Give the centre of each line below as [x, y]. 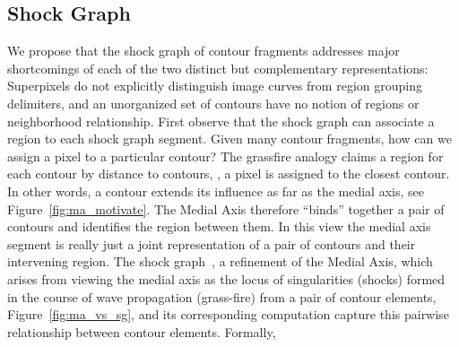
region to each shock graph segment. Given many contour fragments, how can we [229, 139]
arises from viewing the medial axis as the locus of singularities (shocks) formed [226, 278]
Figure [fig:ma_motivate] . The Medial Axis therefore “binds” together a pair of [226, 208]
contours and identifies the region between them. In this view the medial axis [219, 226]
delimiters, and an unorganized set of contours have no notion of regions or [213, 103]
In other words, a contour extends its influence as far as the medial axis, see [216, 191]
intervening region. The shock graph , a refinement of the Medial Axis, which [220, 261]
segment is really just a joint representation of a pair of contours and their [212, 243]
